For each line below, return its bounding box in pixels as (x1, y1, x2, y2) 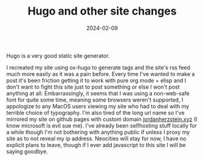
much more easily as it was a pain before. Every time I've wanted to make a (6, 70, 195, 77)
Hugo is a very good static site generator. (6, 52, 110, 59)
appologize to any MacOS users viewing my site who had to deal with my (6, 102, 190, 110)
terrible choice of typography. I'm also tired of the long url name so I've (6, 109, 185, 116)
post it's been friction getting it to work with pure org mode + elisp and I (6, 77, 187, 84)
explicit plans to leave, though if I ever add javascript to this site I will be (6, 141, 187, 148)
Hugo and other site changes (27, 4, 177, 18)
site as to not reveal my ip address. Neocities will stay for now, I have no (6, 135, 187, 142)
